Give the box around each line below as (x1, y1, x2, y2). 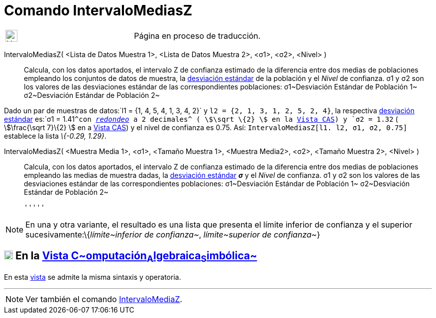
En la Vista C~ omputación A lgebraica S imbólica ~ (15, 249, 257, 264)
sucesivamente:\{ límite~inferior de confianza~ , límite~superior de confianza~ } (25, 229, 321, 239)
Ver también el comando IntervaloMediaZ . (25, 294, 183, 304)
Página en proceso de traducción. (134, 30, 261, 41)
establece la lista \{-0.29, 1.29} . (4, 131, 107, 140)
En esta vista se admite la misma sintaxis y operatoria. (4, 272, 181, 281)
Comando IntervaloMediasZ (4, 2, 193, 19)
